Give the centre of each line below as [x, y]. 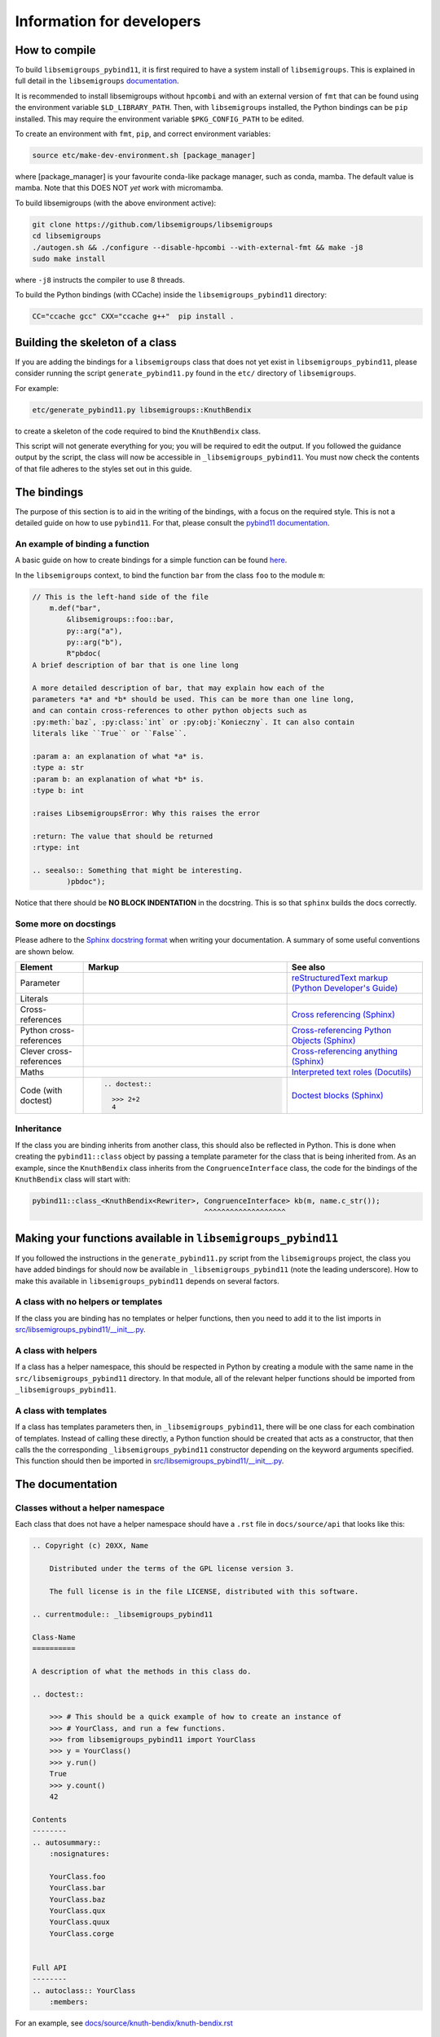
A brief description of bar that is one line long [136, 665]
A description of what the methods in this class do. [142, 1671]
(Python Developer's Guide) [345, 988]
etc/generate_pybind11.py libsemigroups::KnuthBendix [142, 410]
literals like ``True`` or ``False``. [110, 734]
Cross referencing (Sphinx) [343, 1014]
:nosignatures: [79, 1854]
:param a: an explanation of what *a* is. [118, 756]
